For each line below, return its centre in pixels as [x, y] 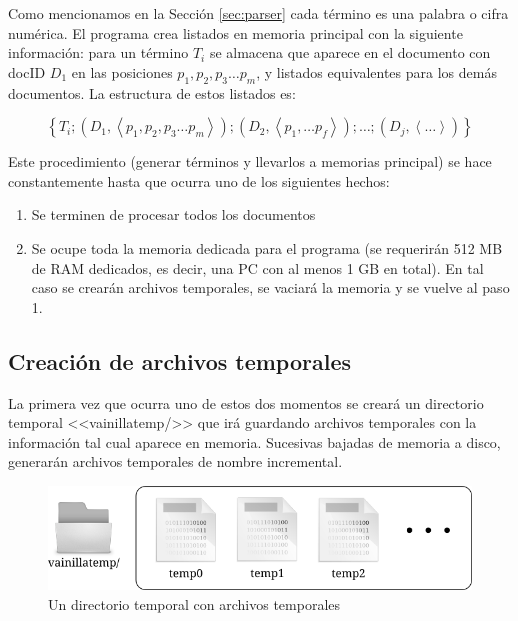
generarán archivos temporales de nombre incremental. [175, 461]
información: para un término [98, 52]
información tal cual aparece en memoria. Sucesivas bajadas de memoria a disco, [254, 441]
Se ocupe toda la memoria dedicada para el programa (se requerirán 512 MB [267, 247]
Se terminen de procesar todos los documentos [173, 214]
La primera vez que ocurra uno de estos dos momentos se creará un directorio [246, 402]
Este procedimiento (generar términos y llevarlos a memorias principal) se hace [250, 161]
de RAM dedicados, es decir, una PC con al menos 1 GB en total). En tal [257, 267]
